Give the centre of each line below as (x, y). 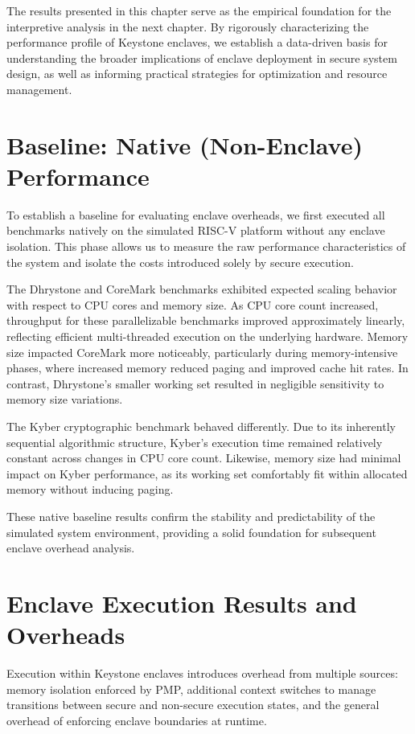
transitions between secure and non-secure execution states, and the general (193, 705)
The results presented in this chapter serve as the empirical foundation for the (199, 10)
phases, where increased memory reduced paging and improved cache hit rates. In (207, 368)
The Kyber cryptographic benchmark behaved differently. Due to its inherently (201, 426)
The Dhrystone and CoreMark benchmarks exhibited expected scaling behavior (202, 289)
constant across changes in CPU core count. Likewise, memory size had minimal (204, 458)
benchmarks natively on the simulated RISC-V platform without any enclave (196, 230)
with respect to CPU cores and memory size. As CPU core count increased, (193, 304)
